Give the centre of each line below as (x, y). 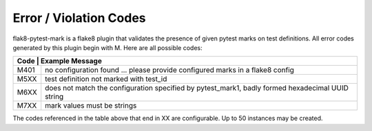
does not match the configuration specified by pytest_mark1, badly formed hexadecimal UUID (197, 88)
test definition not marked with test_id (106, 79)
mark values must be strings (91, 106)
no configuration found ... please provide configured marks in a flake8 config (169, 70)
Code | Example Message (60, 61)
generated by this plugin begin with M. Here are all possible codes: (107, 47)
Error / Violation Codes (79, 18)
